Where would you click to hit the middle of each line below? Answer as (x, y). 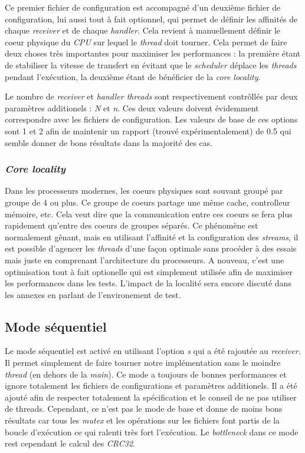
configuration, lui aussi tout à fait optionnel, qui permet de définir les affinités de (151, 19)
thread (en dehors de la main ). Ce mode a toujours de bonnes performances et (146, 374)
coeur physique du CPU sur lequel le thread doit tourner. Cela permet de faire (146, 42)
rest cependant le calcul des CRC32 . (70, 443)
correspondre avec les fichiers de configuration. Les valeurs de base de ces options (151, 119)
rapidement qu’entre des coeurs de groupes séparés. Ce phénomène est (132, 225)
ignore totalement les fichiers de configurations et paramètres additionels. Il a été (151, 386)
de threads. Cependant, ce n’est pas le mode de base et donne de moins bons (144, 409)
